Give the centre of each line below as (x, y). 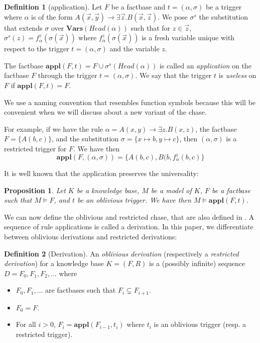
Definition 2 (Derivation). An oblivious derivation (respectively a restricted (121, 253)
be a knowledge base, (108, 190)
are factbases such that (81, 290)
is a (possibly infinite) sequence (197, 263)
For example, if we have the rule (54, 128)
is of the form (52, 16)
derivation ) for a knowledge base (54, 263)
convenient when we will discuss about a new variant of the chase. (105, 112)
